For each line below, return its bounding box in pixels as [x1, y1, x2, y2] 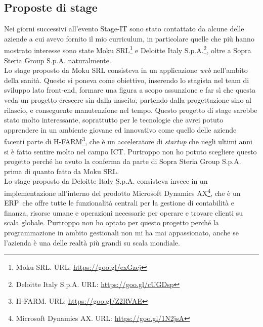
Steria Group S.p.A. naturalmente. [4, 55, 111, 65]
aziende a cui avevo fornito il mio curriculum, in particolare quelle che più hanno [4, 33, 254, 44]
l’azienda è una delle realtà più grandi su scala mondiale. [4, 237, 180, 248]
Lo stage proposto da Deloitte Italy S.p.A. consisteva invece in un [4, 176, 208, 186]
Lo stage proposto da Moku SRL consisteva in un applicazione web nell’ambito [4, 65, 248, 75]
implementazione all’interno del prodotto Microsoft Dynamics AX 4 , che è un [4, 186, 241, 198]
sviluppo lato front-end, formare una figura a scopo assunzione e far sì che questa [4, 85, 256, 95]
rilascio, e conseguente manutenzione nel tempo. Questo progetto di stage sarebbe [4, 104, 257, 115]
